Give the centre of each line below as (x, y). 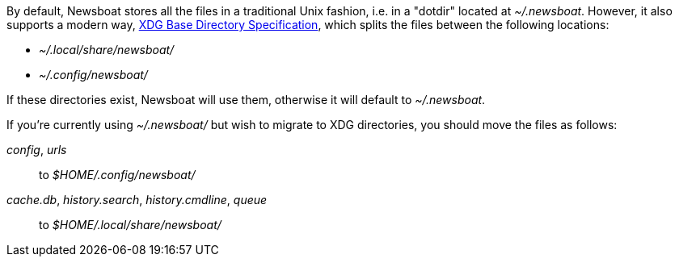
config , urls (37, 150)
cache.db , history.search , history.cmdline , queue (137, 200)
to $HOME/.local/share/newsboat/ (130, 225)
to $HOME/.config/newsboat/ (117, 175)
